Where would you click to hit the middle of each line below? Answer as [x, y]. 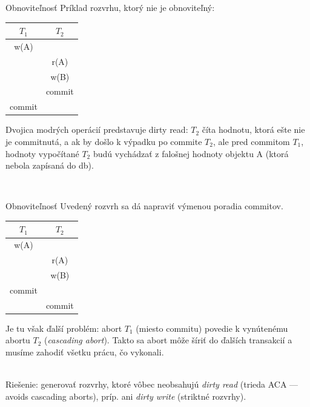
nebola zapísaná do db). [50, 165]
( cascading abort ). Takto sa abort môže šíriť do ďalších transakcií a [168, 340]
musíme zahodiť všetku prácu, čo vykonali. [85, 351]
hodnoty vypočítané [42, 153]
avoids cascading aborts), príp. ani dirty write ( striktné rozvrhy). [126, 396]
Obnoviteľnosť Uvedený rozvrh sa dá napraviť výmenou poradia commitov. [144, 206]
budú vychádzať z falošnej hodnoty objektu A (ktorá [191, 153]
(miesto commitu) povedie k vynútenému [212, 328]
